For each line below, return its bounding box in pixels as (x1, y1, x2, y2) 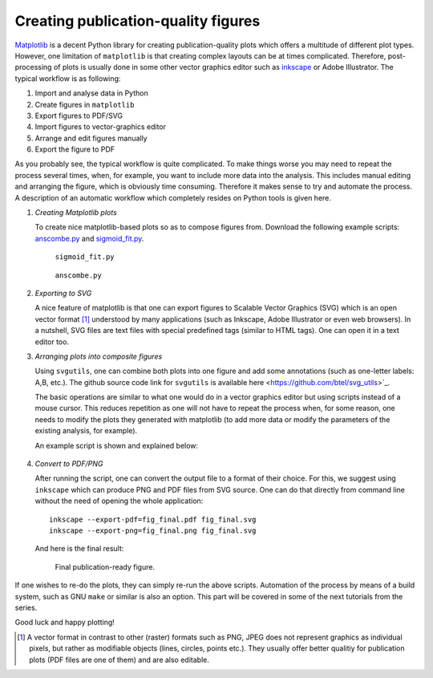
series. (14, 603, 38, 612)
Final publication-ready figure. (55, 562, 156, 571)
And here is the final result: (34, 544, 124, 554)
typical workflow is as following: (14, 73, 121, 83)
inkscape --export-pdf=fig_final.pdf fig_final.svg (49, 514, 257, 524)
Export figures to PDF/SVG (34, 111, 123, 120)
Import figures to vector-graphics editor (34, 122, 167, 132)
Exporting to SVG (34, 288, 92, 298)
